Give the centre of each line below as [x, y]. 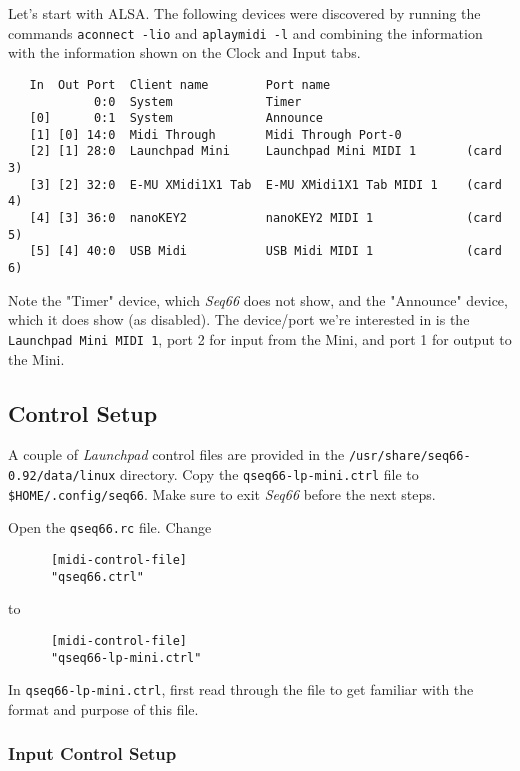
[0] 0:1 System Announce [176, 118]
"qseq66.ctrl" [97, 576]
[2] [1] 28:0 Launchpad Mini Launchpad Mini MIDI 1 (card [265, 151]
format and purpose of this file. [103, 708]
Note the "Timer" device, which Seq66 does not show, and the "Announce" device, [258, 299]
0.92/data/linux [62, 476]
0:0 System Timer [197, 101]
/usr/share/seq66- [409, 456]
